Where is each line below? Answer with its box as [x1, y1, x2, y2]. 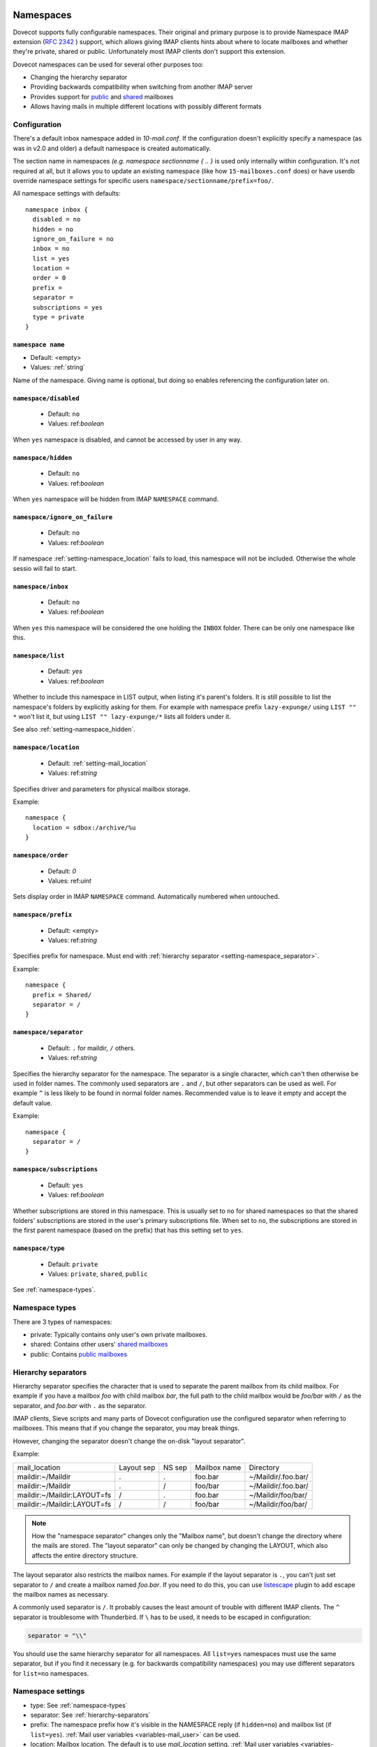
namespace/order [13, 851, 69, 860]
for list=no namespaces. [13, 1669, 89, 1677]
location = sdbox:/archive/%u [32, 823, 136, 832]
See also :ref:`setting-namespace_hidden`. [13, 725, 135, 734]
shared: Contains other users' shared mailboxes [30, 1340, 168, 1349]
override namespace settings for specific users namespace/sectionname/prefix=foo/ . [13, 176, 274, 184]
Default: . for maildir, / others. [47, 1043, 135, 1052]
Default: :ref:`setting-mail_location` [47, 759, 148, 767]
